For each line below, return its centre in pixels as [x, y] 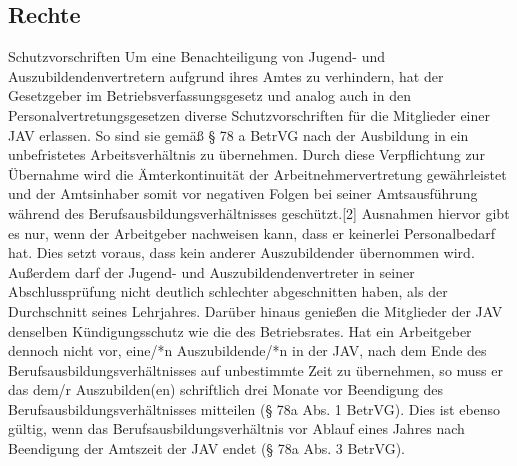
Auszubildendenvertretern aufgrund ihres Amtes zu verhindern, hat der [226, 75]
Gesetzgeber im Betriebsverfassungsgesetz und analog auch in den [209, 95]
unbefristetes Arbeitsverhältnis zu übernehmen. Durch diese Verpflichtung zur [246, 154]
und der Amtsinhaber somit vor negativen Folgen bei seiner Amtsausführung [243, 193]
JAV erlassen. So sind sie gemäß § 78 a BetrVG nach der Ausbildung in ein [238, 134]
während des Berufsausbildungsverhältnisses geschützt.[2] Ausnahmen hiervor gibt [259, 212]
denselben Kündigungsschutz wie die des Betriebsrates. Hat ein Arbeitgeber [240, 330]
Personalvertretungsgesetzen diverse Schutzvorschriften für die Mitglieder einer [249, 114]
